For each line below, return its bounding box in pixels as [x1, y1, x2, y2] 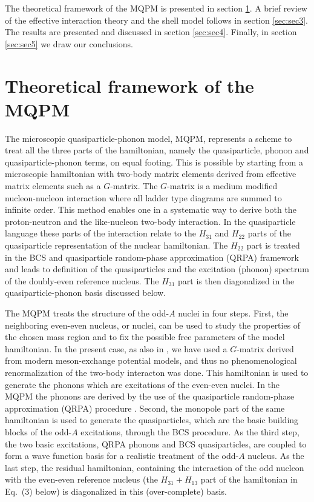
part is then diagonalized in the [178, 274, 295, 287]
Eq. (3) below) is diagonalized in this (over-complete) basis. [5, 484, 227, 497]
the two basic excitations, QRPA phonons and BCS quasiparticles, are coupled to [5, 437, 307, 450]
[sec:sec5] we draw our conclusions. [5, 37, 133, 50]
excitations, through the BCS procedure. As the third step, [80, 425, 299, 438]
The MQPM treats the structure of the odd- [5, 307, 169, 319]
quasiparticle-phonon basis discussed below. [5, 286, 166, 299]
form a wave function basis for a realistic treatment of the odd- [5, 449, 239, 462]
